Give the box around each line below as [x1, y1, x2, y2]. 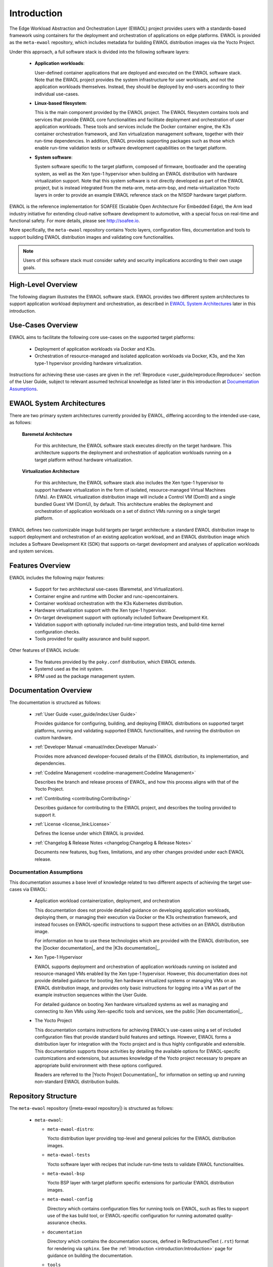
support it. [34, 811, 57, 818]
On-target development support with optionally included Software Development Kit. [34, 614, 209, 620]
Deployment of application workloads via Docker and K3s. [34, 346, 156, 352]
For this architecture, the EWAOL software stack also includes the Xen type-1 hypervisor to [34, 479, 224, 486]
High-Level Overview [9, 280, 78, 289]
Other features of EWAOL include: [9, 647, 80, 653]
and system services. [9, 548, 54, 554]
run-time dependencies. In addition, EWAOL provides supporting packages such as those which [34, 138, 235, 144]
